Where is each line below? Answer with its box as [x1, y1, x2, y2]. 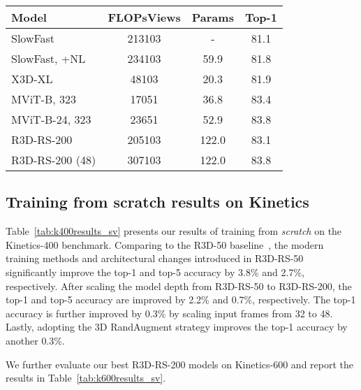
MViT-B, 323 [11, 91, 77, 107]
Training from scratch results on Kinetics [6, 191, 309, 212]
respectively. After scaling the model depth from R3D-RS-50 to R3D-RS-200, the [6, 278, 352, 293]
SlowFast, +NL [11, 50, 86, 66]
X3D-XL [11, 71, 53, 87]
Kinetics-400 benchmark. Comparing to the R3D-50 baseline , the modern [6, 237, 324, 252]
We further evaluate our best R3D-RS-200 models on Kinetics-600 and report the [6, 356, 354, 371]
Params [191, 9, 234, 25]
